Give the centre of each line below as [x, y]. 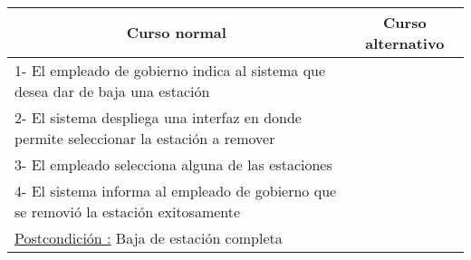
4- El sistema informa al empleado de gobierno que [176, 190]
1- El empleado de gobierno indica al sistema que [170, 70]
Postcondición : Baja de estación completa [149, 237]
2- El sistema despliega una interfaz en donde [158, 117]
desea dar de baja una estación [112, 91]
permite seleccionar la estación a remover [145, 138]
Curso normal [176, 33]
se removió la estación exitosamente [128, 211]
